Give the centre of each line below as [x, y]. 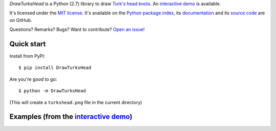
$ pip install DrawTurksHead [55, 68]
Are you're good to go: [33, 79]
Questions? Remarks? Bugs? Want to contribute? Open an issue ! [77, 29]
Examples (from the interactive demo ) [71, 117]
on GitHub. [21, 20]
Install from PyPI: [27, 56]
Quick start [28, 44]
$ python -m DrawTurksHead [52, 91]
